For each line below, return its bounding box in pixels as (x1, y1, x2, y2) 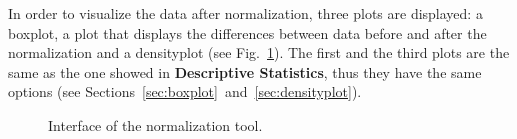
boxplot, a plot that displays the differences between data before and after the (8, 22, 487, 43)
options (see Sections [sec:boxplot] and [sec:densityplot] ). (8, 81, 362, 102)
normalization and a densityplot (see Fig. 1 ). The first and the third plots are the (8, 42, 510, 63)
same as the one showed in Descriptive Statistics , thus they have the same (8, 61, 482, 82)
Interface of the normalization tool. (48, 114, 263, 135)
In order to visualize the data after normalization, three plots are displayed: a (8, 3, 483, 23)
